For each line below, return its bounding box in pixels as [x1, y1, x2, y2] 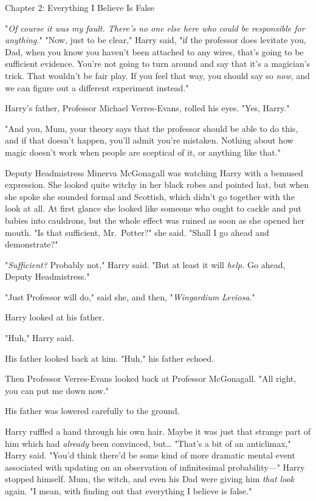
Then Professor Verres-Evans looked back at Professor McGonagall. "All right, [5, 372, 297, 385]
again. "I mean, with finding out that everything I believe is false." [5, 485, 252, 497]
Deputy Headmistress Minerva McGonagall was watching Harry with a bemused [5, 166, 303, 179]
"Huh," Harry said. [5, 331, 74, 344]
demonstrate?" [5, 238, 58, 250]
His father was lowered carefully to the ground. [5, 404, 180, 417]
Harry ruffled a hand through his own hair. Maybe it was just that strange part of [5, 425, 311, 438]
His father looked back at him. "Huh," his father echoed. [5, 351, 214, 364]
